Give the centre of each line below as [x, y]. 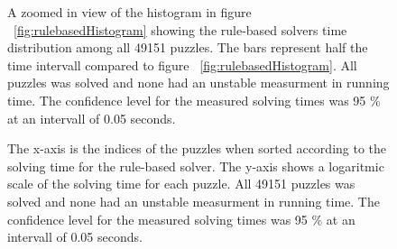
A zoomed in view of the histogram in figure [129, 12]
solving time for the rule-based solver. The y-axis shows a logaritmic [196, 166]
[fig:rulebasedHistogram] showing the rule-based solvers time [180, 29]
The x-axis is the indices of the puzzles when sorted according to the [197, 148]
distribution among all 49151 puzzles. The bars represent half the [188, 47]
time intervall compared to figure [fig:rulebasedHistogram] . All [182, 65]
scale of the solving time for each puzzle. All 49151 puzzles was [181, 184]
